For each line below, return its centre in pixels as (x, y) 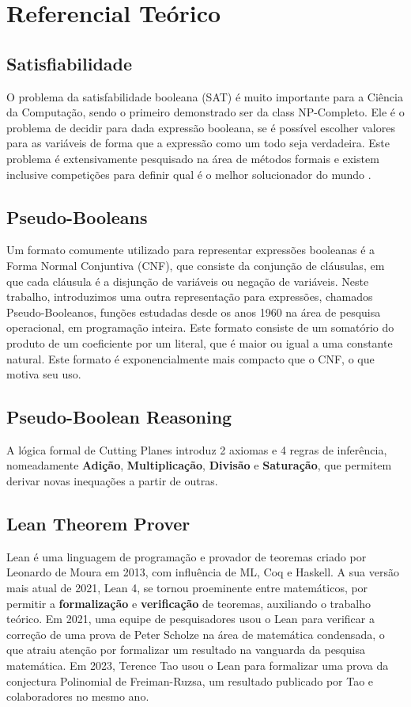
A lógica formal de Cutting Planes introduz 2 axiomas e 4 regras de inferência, (197, 449)
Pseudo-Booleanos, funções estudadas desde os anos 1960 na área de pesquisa (194, 312)
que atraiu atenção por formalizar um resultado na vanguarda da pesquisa (186, 650)
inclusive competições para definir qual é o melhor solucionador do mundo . (189, 174)
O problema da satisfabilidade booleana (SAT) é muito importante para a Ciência (205, 96)
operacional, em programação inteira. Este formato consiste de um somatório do (200, 327)
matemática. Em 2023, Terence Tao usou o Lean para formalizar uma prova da (198, 665)
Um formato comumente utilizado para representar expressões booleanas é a (191, 250)
